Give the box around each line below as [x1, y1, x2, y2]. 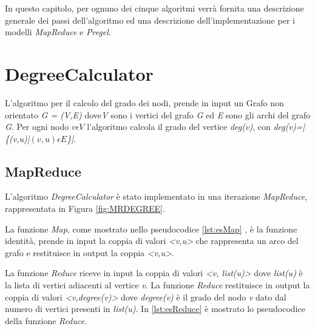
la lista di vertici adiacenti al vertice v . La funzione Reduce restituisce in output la [5, 279, 310, 291]
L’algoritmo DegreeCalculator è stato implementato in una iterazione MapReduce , [5, 190, 308, 203]
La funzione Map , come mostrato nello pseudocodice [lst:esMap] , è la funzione [5, 222, 297, 235]
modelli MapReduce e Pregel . [5, 25, 111, 38]
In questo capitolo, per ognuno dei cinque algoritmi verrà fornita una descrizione [5, 2, 304, 14]
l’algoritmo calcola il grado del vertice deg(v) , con [87, 120, 271, 133]
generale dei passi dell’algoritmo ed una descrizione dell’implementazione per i [5, 13, 295, 26]
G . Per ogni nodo [5, 120, 69, 133]
